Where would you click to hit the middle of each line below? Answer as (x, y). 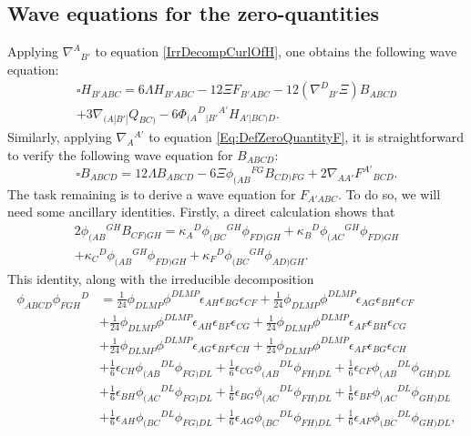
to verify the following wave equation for (120, 154)
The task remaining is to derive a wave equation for (152, 193)
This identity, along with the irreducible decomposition (161, 278)
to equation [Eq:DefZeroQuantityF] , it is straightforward (307, 137)
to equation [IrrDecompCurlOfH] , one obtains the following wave (276, 51)
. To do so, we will (389, 193)
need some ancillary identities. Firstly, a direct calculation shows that (201, 212)
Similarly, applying (60, 137)
